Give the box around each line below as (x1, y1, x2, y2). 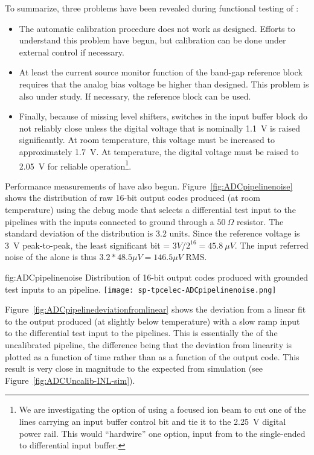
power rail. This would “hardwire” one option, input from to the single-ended (19, 427, 306, 439)
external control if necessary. (19, 45, 124, 58)
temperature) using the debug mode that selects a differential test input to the (5, 203, 296, 215)
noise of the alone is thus (5, 250, 97, 263)
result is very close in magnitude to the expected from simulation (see (5, 362, 263, 375)
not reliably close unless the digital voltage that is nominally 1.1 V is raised (19, 121, 301, 134)
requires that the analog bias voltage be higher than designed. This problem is (19, 77, 309, 90)
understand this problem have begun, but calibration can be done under (19, 34, 286, 46)
